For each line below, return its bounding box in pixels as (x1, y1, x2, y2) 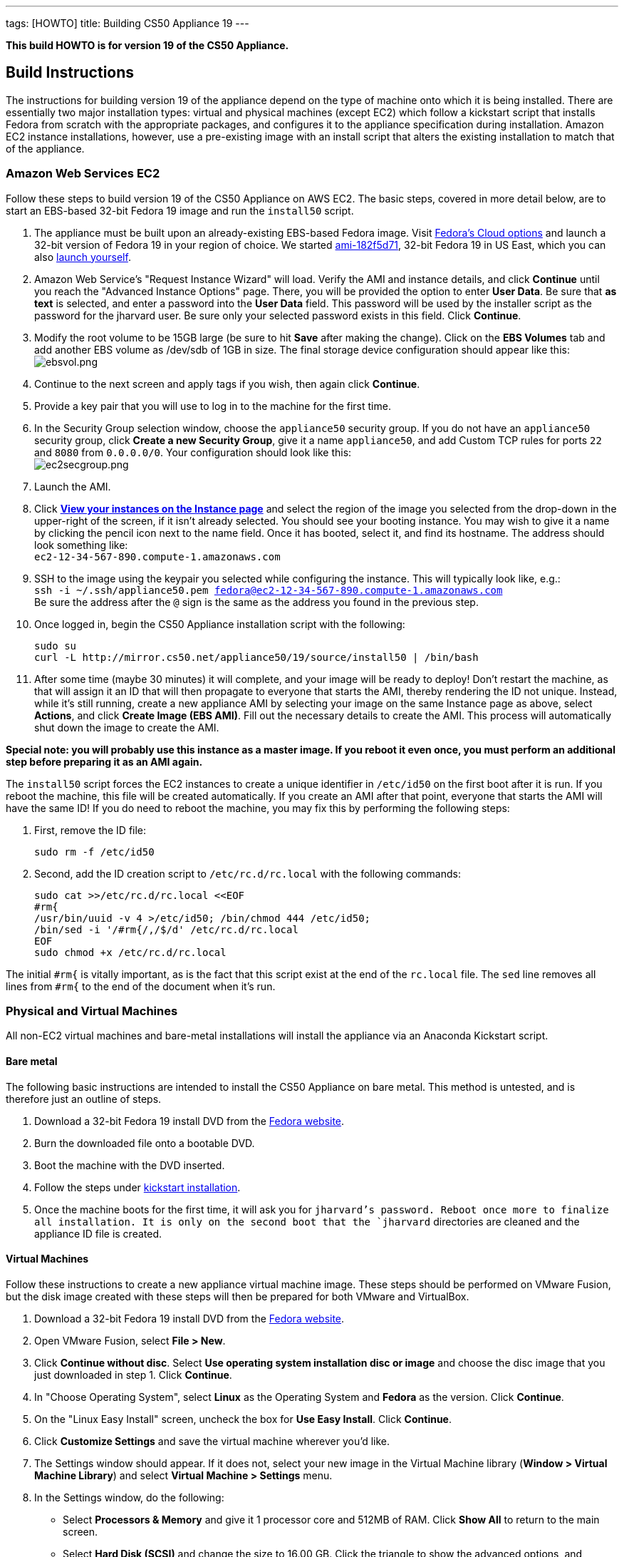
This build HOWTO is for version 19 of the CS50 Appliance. (6, 39, 289, 51)
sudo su (34, 639, 77, 652)
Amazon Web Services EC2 (6, 166, 160, 181)
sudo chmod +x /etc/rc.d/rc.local (34, 946, 227, 958)
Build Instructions (6, 63, 135, 82)
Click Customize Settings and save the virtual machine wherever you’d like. (34, 1434, 390, 1447)
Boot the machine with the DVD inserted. (34, 1158, 225, 1171)
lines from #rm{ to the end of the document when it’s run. (6, 980, 276, 992)
